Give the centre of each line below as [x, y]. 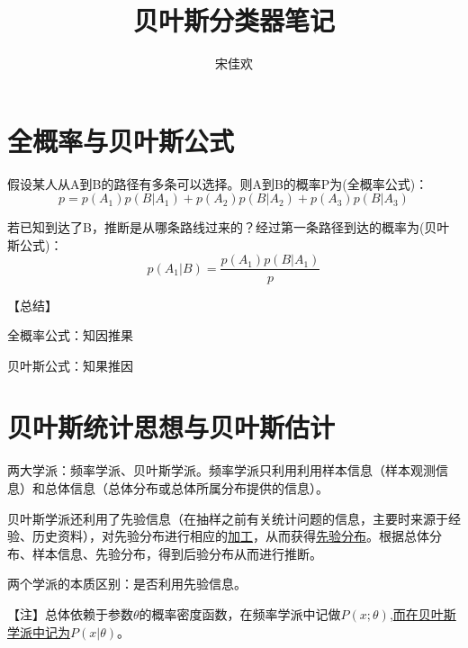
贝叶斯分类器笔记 [234, 20]
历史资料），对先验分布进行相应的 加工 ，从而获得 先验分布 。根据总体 [230, 536]
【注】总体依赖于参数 [70, 613]
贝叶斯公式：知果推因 [70, 365]
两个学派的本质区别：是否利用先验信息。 [127, 584]
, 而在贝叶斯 [423, 613]
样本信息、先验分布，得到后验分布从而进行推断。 [177, 553]
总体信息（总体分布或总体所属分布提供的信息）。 [186, 488]
